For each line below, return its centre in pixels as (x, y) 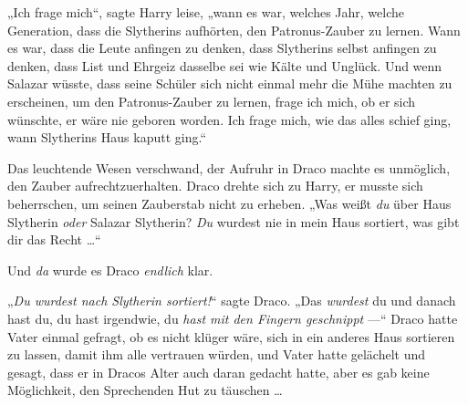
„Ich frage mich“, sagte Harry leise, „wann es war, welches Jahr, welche (206, 12)
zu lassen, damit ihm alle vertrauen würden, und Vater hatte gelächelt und (217, 354)
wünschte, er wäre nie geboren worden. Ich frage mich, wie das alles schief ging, (229, 119)
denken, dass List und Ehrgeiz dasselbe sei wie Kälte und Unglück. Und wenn (225, 65)
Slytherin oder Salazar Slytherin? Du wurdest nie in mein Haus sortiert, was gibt (234, 221)
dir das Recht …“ (54, 239)
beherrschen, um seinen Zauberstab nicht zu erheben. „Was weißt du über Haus (229, 203)
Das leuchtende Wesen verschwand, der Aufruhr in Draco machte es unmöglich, (229, 167)
